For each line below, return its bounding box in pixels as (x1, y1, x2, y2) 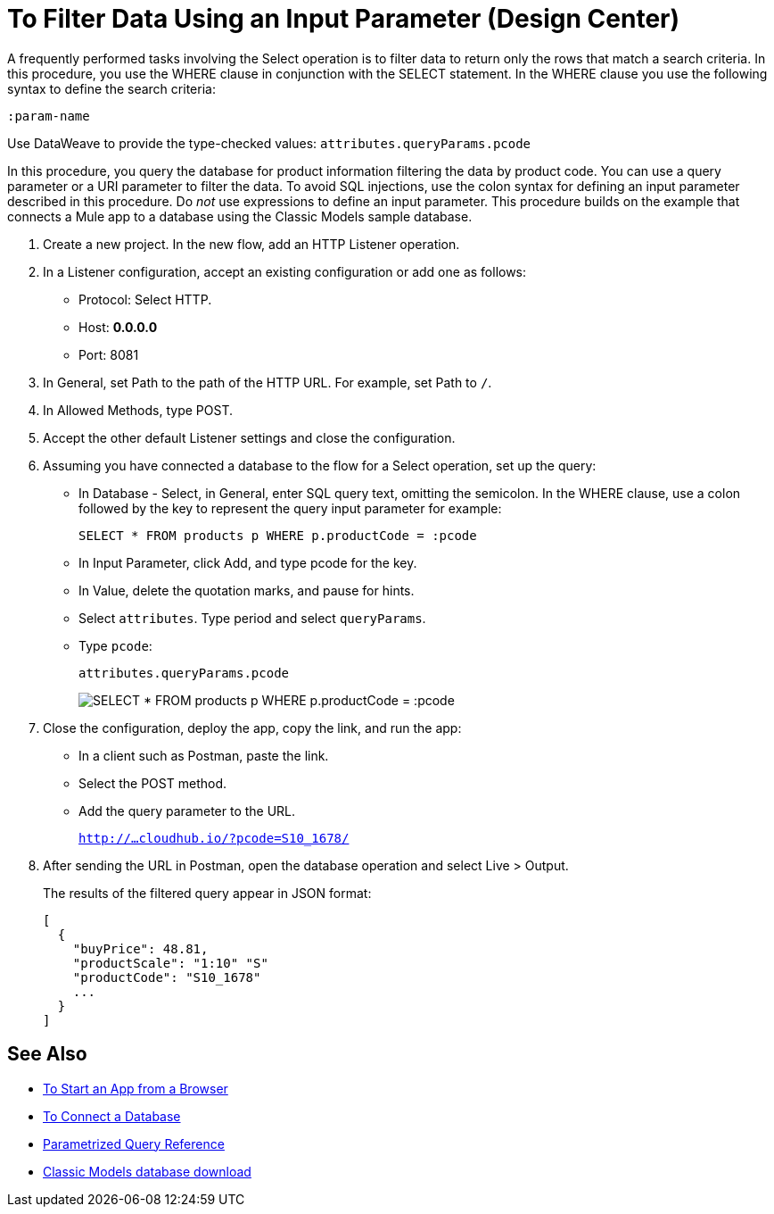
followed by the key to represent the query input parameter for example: (78, 500, 502, 516)
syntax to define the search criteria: (7, 80, 216, 96)
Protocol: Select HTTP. (78, 291, 212, 307)
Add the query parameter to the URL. (78, 802, 296, 819)
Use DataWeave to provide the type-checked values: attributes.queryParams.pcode (7, 135, 531, 151)
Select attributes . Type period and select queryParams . (78, 610, 426, 626)
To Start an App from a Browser (43, 1080, 228, 1096)
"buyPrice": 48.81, (72, 941, 209, 956)
